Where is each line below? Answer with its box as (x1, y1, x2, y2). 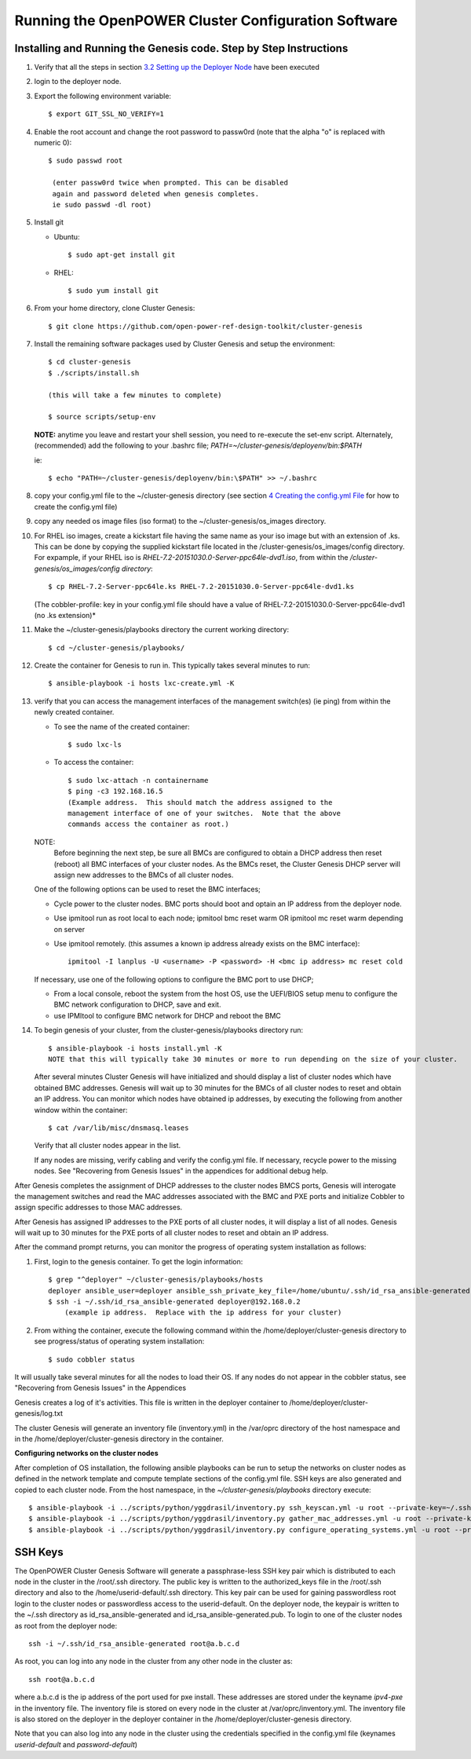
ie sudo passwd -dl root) (52, 200, 152, 209)
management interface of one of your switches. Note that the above (68, 809, 341, 817)
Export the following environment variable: (34, 91, 172, 101)
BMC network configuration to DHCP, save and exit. (53, 1000, 221, 1009)
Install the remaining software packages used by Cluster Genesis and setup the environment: (34, 339, 335, 349)
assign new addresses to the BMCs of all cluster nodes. (53, 870, 234, 879)
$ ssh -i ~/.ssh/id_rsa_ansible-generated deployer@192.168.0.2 (48, 1297, 301, 1307)
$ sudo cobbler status (48, 1355, 136, 1364)
